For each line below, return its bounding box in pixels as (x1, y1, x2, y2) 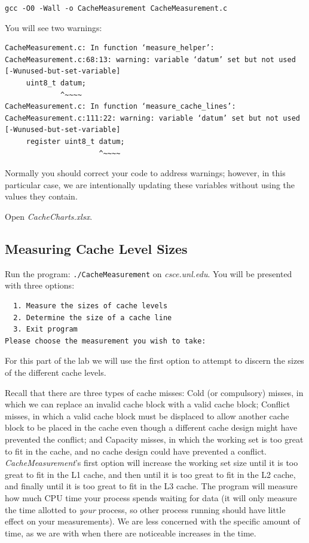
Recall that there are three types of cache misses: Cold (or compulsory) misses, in (5, 386, 304, 398)
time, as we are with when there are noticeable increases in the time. (5, 526, 256, 539)
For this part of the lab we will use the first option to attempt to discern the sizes (5, 354, 304, 367)
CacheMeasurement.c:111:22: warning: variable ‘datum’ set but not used (5, 113, 300, 122)
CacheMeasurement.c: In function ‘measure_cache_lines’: (5, 102, 236, 111)
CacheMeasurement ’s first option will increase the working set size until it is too (5, 456, 298, 469)
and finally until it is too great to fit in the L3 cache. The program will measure (5, 480, 298, 492)
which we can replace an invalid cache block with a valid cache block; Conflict (5, 398, 290, 410)
